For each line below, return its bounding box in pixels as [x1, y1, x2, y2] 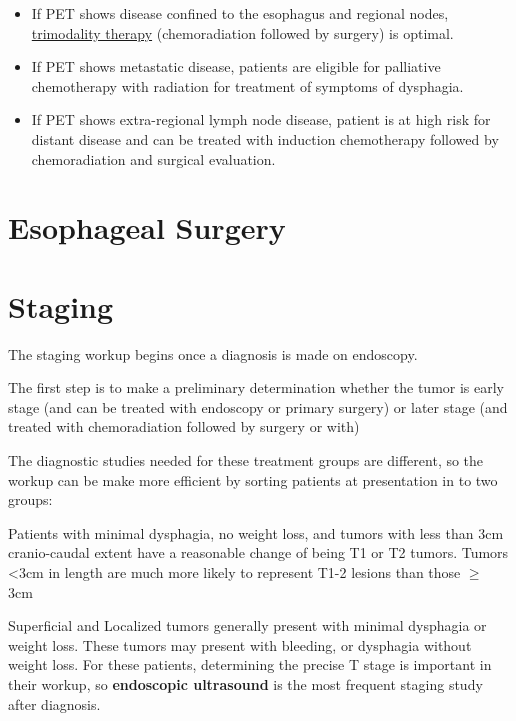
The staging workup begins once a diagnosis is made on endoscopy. [8, 343, 418, 364]
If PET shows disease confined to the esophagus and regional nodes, [31, 3, 449, 23]
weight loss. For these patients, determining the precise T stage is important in [8, 654, 492, 675]
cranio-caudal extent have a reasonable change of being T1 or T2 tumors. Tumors [8, 542, 509, 563]
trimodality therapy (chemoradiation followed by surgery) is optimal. [31, 22, 454, 43]
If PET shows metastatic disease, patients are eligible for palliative [31, 56, 441, 77]
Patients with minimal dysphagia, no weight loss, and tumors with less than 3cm [8, 522, 504, 543]
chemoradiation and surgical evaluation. [31, 148, 276, 169]
